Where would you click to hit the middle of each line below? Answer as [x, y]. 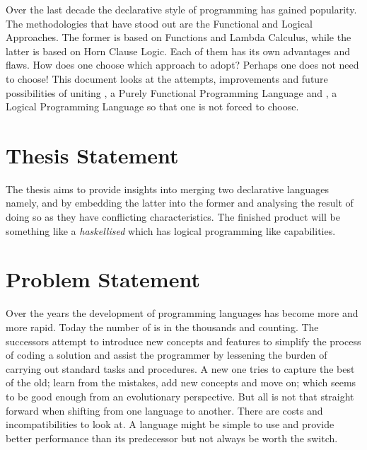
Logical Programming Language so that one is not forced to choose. [152, 106]
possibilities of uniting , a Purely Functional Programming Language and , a [171, 92]
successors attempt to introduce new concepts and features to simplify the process [183, 341]
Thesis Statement [92, 155]
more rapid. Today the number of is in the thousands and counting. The [162, 327]
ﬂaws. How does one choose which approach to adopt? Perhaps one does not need [182, 65]
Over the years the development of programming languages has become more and [182, 313]
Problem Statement [103, 279]
